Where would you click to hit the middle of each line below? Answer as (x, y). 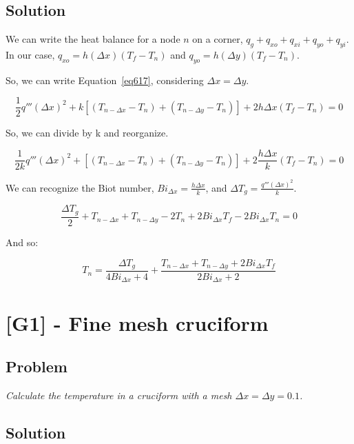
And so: (22, 242)
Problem (37, 366)
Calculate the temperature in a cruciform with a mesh (119, 395)
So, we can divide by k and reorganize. (87, 133)
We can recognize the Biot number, (80, 187)
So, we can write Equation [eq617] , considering (105, 80)
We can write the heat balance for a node (93, 39)
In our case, (30, 54)
